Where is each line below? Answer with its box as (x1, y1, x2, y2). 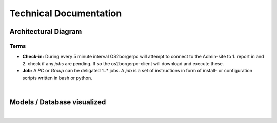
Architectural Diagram (9, 27, 82, 36)
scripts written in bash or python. (22, 75, 92, 81)
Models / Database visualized (9, 97, 106, 106)
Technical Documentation (9, 8, 122, 19)
